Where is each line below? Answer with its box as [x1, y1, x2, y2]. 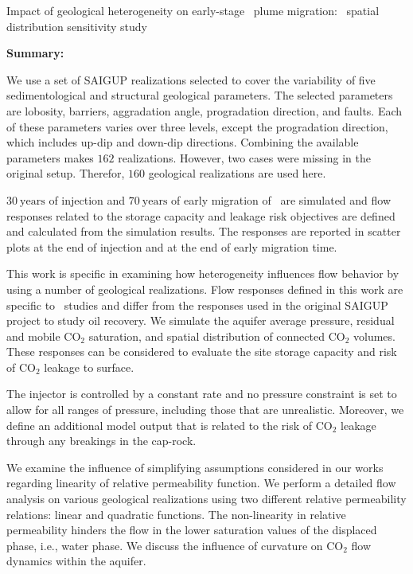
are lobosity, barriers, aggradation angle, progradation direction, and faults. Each [6, 102, 403, 119]
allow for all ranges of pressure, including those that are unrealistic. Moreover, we [6, 401, 404, 418]
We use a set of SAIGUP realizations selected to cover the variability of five [6, 71, 376, 88]
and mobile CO [6, 327, 81, 344]
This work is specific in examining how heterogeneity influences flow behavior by [6, 265, 399, 282]
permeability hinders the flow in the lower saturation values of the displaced [6, 521, 377, 538]
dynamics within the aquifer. [6, 553, 146, 569]
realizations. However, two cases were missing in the [118, 149, 371, 166]
